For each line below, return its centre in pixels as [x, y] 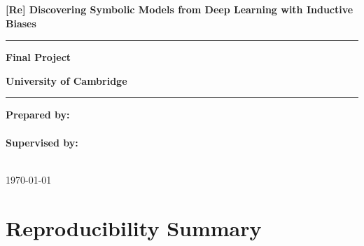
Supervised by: [42, 142]
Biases [21, 23]
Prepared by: [38, 115]
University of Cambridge [66, 80]
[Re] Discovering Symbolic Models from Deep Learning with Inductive [180, 9]
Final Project [38, 57]
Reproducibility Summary [134, 227]
